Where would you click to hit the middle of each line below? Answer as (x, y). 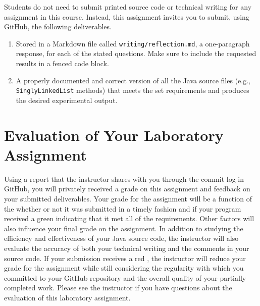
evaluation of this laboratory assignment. (67, 297)
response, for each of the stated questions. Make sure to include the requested (136, 53)
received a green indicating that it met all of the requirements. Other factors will (129, 218)
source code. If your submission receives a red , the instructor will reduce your (125, 258)
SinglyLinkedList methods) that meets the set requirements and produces (133, 90)
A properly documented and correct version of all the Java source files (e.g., (133, 80)
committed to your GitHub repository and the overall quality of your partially (125, 277)
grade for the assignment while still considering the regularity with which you (124, 268)
